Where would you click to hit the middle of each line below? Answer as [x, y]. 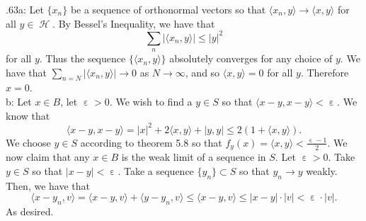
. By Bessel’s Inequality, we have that [134, 23]
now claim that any [48, 157]
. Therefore [325, 72]
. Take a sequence [156, 170]
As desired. [30, 211]
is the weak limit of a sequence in [194, 157]
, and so [202, 72]
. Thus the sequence [82, 58]
